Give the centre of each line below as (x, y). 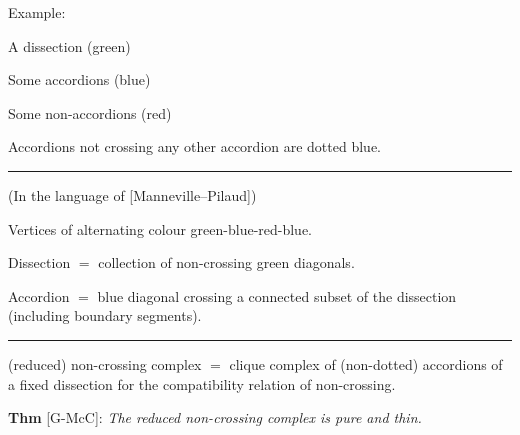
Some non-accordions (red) (90, 112)
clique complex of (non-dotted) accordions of (366, 363)
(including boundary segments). (105, 315)
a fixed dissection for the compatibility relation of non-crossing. (202, 383)
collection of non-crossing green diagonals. (226, 262)
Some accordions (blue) (79, 79)
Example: (37, 12)
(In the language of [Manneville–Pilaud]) (132, 194)
